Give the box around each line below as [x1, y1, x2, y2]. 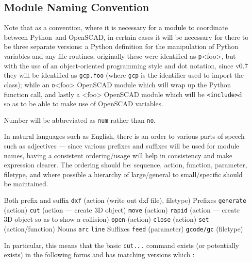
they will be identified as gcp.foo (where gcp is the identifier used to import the [4, 70, 244, 80]
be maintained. [4, 179, 49, 189]
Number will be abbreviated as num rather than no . [4, 115, 156, 125]
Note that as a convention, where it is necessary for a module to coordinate [4, 22, 228, 33]
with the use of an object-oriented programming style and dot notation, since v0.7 [4, 60, 248, 70]
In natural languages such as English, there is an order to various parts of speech [4, 131, 245, 141]
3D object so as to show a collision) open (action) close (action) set [4, 214, 209, 224]
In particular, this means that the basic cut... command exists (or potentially [4, 240, 239, 250]
